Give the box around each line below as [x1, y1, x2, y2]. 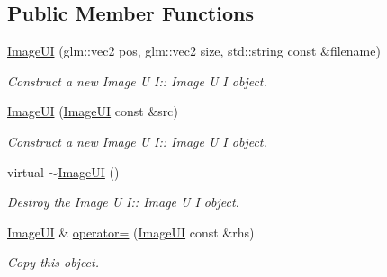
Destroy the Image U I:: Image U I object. [7, 192, 239, 211]
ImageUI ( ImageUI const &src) [7, 102, 178, 121]
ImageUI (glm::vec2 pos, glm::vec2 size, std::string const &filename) [7, 41, 381, 60]
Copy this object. [7, 253, 99, 272]
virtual [7, 162, 44, 181]
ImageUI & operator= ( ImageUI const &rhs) [7, 222, 255, 241]
